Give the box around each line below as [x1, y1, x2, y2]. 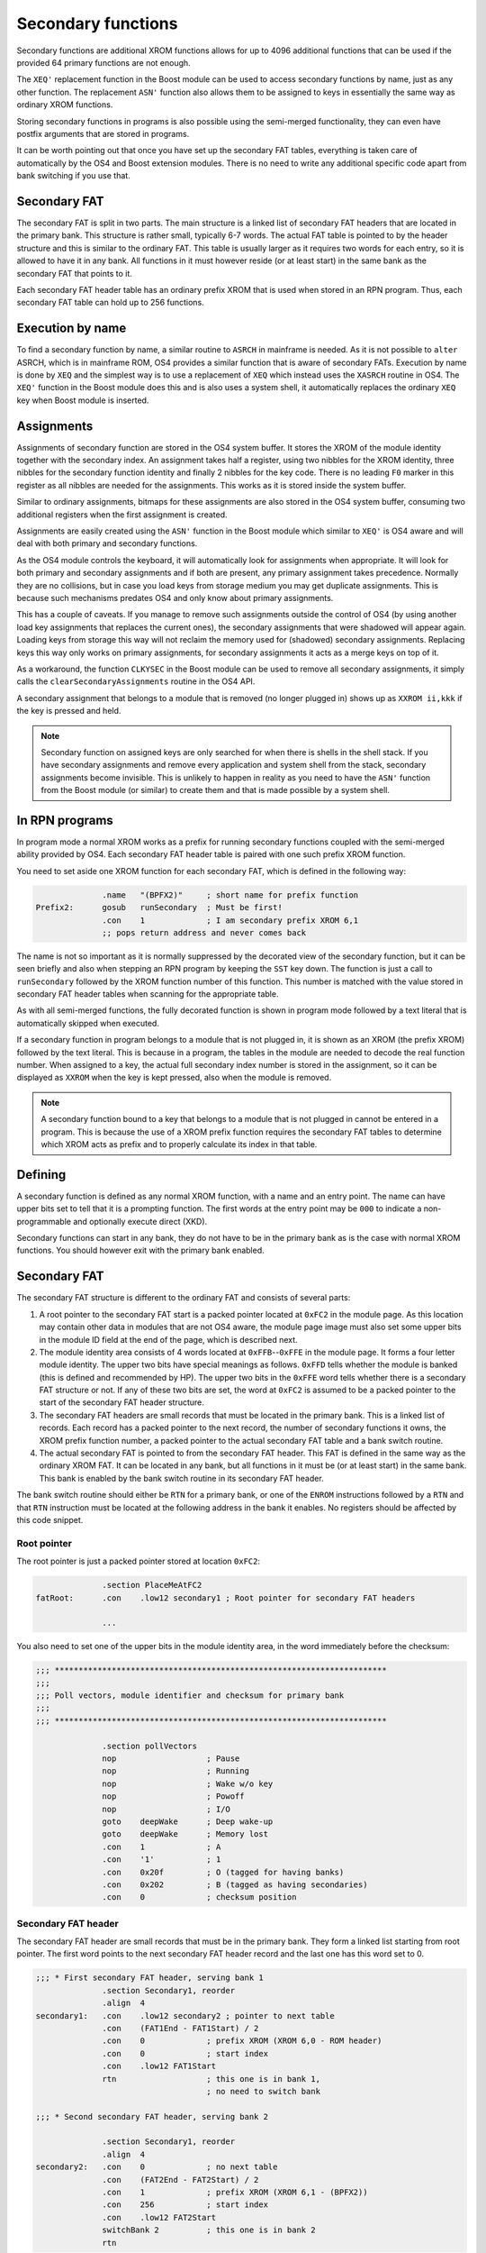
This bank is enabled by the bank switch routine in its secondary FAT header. [39, 1473, 324, 1483]
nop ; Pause [102, 1753, 240, 1764]
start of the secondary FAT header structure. [39, 1397, 204, 1408]
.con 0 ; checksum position [102, 1893, 297, 1902]
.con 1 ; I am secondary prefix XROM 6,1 [102, 915, 359, 926]
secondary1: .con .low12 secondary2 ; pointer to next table [35, 2011, 335, 2020]
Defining [16, 1167, 67, 1182]
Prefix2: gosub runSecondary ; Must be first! [35, 902, 283, 913]
